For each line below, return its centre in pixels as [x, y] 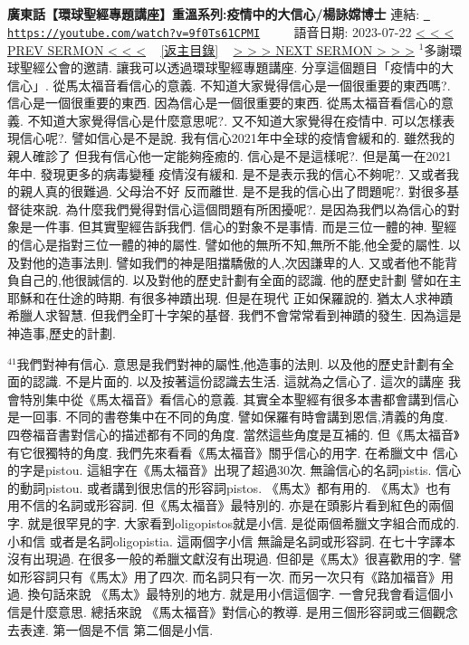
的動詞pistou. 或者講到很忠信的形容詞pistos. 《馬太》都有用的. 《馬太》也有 [230, 487]
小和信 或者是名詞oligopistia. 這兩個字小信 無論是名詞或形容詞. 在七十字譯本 [231, 541]
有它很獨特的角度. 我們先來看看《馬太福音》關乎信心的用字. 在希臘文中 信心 [233, 452]
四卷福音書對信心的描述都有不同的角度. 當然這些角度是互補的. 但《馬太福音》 [234, 434]
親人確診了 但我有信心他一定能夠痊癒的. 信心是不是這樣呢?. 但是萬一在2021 [230, 156]
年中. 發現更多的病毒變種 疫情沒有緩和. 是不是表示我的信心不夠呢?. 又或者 [227, 173]
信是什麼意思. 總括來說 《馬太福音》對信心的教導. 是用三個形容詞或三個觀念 [233, 611]
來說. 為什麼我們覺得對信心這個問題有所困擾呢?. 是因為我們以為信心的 [239, 209]
